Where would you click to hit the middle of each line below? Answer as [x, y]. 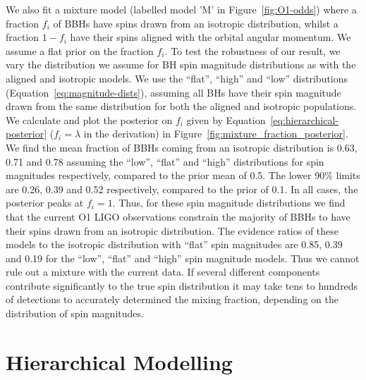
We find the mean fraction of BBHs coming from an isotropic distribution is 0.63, [182, 147]
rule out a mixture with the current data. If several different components [163, 272]
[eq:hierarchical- [304, 119]
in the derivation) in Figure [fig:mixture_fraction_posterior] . [216, 134]
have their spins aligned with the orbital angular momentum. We [211, 37]
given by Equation [226, 119]
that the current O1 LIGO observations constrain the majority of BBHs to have [178, 216]
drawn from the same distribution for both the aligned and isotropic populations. [181, 106]
